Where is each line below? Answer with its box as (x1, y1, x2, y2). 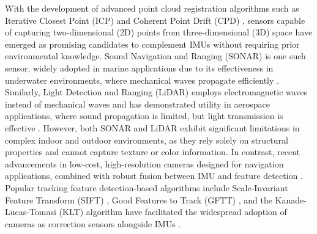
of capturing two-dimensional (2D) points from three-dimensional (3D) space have (5, 26, 313, 38)
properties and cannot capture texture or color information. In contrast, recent (5, 145, 300, 158)
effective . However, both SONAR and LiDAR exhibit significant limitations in (5, 121, 300, 134)
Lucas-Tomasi (5, 205, 56, 218)
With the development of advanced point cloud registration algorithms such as (5, 2, 299, 14)
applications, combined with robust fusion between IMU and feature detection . (5, 169, 303, 182)
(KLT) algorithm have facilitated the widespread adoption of (59, 205, 287, 218)
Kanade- (275, 193, 307, 206)
